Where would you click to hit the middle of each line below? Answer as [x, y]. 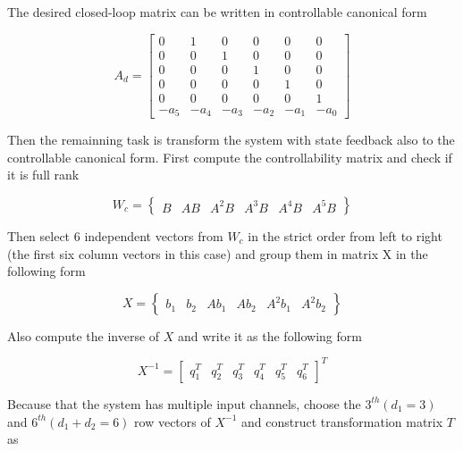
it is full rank [43, 175]
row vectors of [173, 421]
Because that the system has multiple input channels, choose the [184, 403]
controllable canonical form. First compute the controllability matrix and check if [230, 157]
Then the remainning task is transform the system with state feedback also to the [231, 140]
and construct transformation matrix [342, 421]
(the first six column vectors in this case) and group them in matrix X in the [218, 253]
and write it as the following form [270, 335]
